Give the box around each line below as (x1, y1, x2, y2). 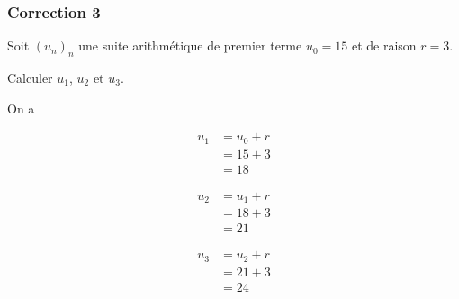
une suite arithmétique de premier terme (78, 36, 302, 55)
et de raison (351, 36, 417, 55)
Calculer (7, 68, 53, 87)
